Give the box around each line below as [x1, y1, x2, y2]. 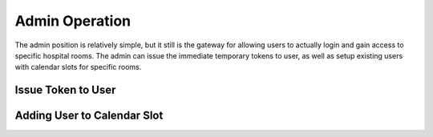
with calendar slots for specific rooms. [14, 62, 142, 72]
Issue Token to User [14, 83, 116, 97]
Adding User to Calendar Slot [14, 109, 164, 123]
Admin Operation [14, 12, 132, 30]
